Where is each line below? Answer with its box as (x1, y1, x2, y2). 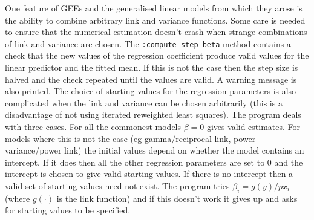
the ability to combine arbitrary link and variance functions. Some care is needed (5, 13, 306, 26)
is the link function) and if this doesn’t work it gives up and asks (56, 192, 298, 204)
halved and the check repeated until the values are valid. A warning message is (5, 73, 297, 85)
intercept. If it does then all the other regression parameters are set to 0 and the (5, 155, 303, 168)
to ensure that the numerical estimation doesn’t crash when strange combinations (5, 25, 307, 38)
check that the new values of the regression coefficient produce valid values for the (5, 49, 309, 62)
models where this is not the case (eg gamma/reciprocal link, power (5, 132, 256, 144)
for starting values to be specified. (5, 204, 131, 216)
